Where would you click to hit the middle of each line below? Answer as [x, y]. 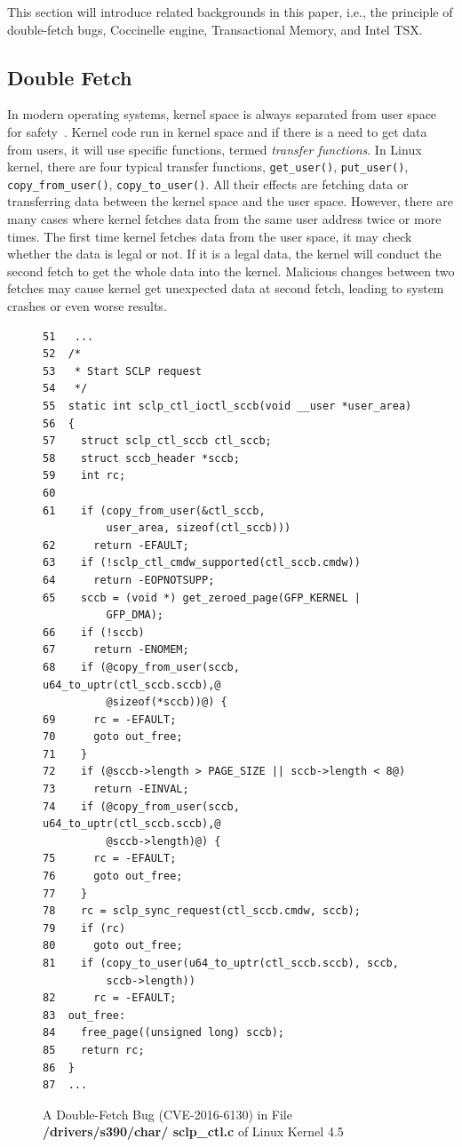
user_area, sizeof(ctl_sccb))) [199, 528]
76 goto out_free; [113, 876]
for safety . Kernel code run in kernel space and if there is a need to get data [217, 131]
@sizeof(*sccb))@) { [167, 702]
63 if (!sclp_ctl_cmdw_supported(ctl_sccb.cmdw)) [202, 563]
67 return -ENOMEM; [116, 650]
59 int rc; [84, 476]
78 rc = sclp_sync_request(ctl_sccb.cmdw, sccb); [202, 911]
